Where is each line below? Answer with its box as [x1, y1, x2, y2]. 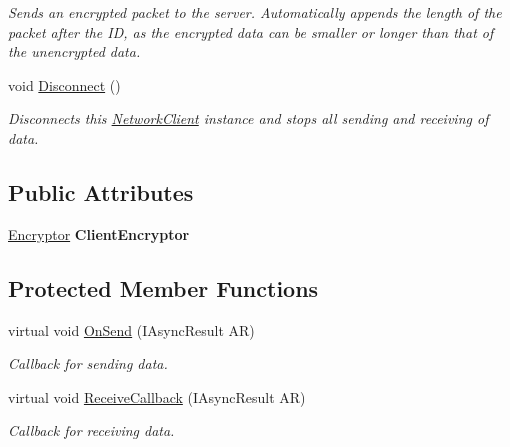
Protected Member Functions [8, 272, 319, 303]
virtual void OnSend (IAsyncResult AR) [8, 319, 255, 340]
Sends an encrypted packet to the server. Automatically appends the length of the [8, 2, 502, 22]
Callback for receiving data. [8, 420, 175, 441]
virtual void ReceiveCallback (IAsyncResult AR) [8, 386, 306, 407]
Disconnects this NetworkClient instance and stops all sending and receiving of [8, 108, 489, 129]
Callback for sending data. [8, 353, 168, 374]
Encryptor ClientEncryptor [8, 223, 190, 244]
